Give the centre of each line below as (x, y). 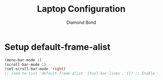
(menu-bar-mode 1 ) (23, 60)
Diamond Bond (81, 22)
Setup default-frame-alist (57, 47)
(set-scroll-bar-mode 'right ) (35, 69)
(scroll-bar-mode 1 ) (26, 64)
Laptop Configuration (81, 9)
